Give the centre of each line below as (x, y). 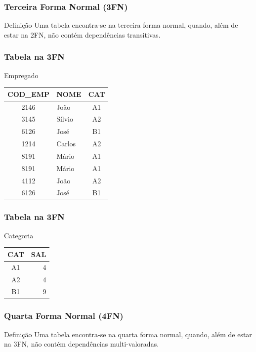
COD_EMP (29, 94)
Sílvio (65, 119)
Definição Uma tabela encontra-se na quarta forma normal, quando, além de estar (128, 334)
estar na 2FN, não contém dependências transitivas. (82, 34)
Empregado (21, 75)
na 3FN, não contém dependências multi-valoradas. (82, 344)
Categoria (19, 235)
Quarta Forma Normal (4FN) (64, 316)
